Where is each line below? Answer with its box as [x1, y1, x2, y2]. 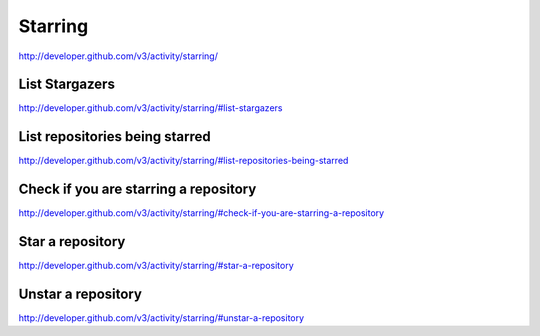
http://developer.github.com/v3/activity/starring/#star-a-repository [18, 260, 294, 272]
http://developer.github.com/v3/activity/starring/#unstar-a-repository [18, 312, 305, 324]
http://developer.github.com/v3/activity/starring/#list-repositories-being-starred [18, 155, 349, 167]
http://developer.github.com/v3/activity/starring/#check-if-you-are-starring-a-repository [18, 207, 385, 219]
